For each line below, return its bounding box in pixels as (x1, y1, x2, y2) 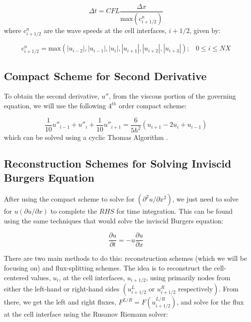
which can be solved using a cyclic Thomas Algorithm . (4, 132, 168, 142)
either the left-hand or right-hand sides (4, 284, 120, 294)
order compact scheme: (119, 101, 187, 111)
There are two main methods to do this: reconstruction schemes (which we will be (4, 253, 247, 263)
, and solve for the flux (176, 297, 244, 307)
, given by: (189, 25, 221, 35)
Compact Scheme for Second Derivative (4, 68, 207, 83)
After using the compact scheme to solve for (4, 194, 135, 204)
